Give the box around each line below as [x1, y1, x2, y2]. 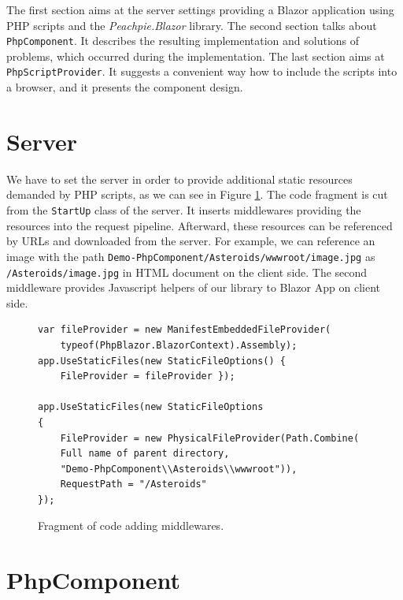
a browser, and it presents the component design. [6, 79, 243, 95]
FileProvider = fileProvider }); [60, 371, 235, 382]
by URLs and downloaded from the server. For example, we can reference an [6, 233, 375, 249]
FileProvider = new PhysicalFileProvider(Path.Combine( [60, 432, 360, 444]
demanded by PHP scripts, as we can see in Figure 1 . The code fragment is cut [6, 186, 388, 203]
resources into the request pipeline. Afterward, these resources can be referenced [6, 217, 393, 233]
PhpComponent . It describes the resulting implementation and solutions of [6, 32, 360, 49]
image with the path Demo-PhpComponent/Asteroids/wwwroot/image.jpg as [6, 248, 375, 264]
